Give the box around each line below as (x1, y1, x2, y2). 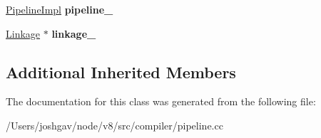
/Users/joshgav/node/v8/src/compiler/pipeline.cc (6, 117, 223, 132)
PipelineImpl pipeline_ (6, 2, 113, 16)
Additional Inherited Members (6, 60, 236, 83)
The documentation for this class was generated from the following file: (6, 94, 316, 109)
